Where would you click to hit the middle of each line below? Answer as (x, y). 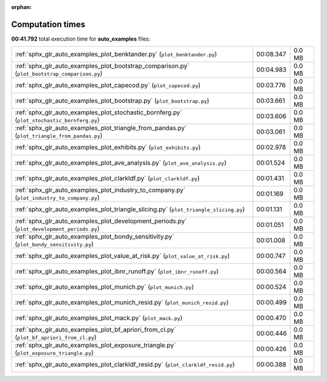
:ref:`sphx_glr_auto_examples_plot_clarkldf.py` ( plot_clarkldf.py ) (107, 179)
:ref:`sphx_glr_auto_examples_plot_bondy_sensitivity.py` (94, 237)
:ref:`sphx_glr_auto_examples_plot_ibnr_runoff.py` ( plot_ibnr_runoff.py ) (117, 271)
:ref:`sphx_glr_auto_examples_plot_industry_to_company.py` (100, 190)
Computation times (48, 24)
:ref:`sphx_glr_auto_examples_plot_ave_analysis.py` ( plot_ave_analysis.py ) (121, 163)
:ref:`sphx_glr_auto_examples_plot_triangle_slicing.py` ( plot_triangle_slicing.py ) (130, 209)
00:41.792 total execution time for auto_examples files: (81, 39)
